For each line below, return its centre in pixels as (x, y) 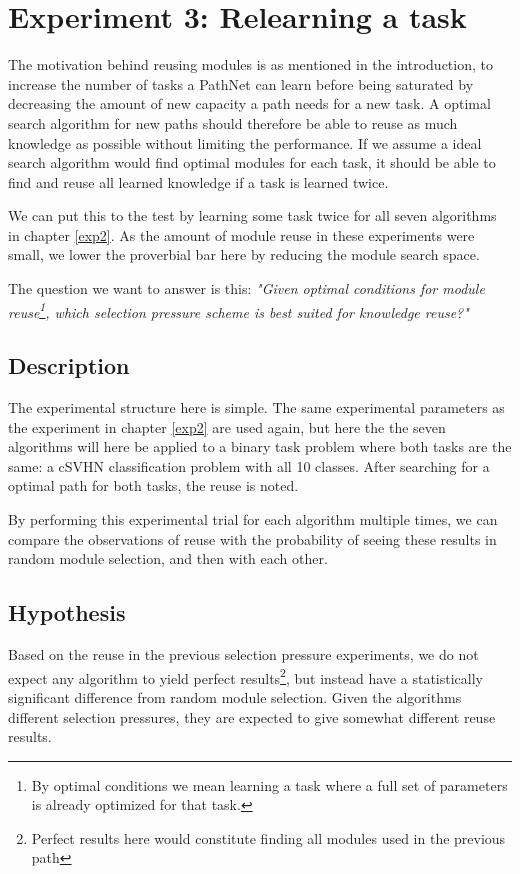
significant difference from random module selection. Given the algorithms (235, 696)
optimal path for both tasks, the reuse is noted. (153, 485)
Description (69, 365)
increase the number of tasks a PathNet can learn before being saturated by (241, 83)
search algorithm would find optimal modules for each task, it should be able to (252, 162)
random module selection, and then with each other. (168, 558)
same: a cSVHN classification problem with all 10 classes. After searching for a (249, 465)
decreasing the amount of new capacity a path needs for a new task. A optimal (249, 103)
